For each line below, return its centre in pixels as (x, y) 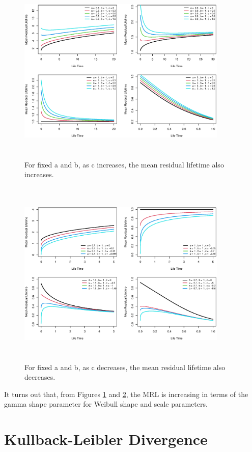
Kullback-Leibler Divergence (106, 439)
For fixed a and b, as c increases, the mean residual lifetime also (124, 164)
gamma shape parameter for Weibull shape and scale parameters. (106, 404)
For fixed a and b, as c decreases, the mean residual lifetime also (125, 367)
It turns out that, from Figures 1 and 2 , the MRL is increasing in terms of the (126, 394)
